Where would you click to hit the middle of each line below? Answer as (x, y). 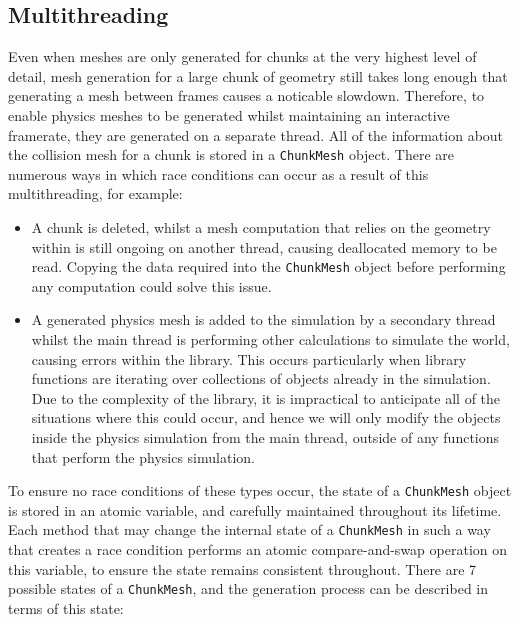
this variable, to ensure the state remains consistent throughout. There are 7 (242, 568)
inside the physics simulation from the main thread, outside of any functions (265, 437)
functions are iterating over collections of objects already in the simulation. (261, 378)
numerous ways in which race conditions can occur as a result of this (218, 173)
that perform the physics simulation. (143, 456)
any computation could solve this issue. (151, 285)
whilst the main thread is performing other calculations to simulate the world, (270, 339)
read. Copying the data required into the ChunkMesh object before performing (268, 266)
